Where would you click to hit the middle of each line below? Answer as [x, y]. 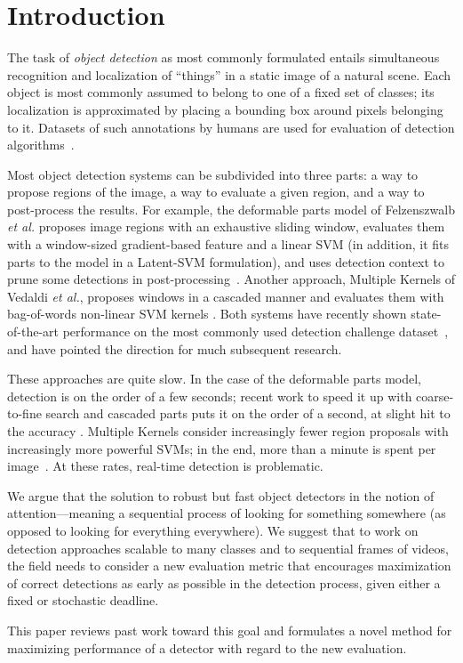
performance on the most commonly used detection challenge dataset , [255, 331]
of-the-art [33, 331]
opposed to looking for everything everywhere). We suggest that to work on [213, 530]
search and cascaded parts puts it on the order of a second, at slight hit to [248, 413]
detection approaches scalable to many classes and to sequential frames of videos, [228, 548]
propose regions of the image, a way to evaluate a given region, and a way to [216, 192]
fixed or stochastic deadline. [83, 600]
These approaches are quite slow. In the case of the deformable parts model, [214, 379]
